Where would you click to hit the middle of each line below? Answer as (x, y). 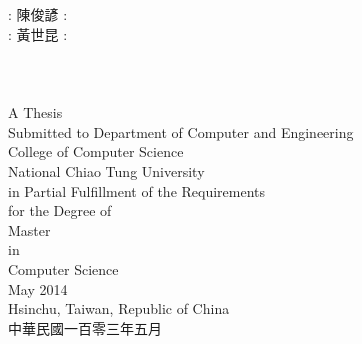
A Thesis (35, 112)
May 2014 (38, 288)
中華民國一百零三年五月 (85, 327)
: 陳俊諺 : (38, 14)
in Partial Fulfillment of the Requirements (137, 190)
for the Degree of (60, 210)
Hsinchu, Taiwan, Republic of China (119, 308)
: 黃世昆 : (38, 33)
